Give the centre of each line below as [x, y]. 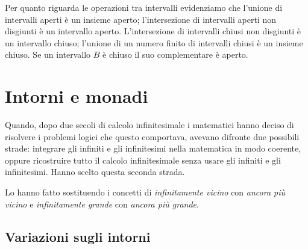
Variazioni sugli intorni [78, 236]
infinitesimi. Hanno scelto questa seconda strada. [95, 172]
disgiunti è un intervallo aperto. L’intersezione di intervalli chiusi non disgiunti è [153, 31]
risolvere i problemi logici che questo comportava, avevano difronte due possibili [152, 136]
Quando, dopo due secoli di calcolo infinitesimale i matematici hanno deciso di [149, 125]
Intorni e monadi [77, 96]
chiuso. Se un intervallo [48, 54]
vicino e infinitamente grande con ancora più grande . [102, 204]
